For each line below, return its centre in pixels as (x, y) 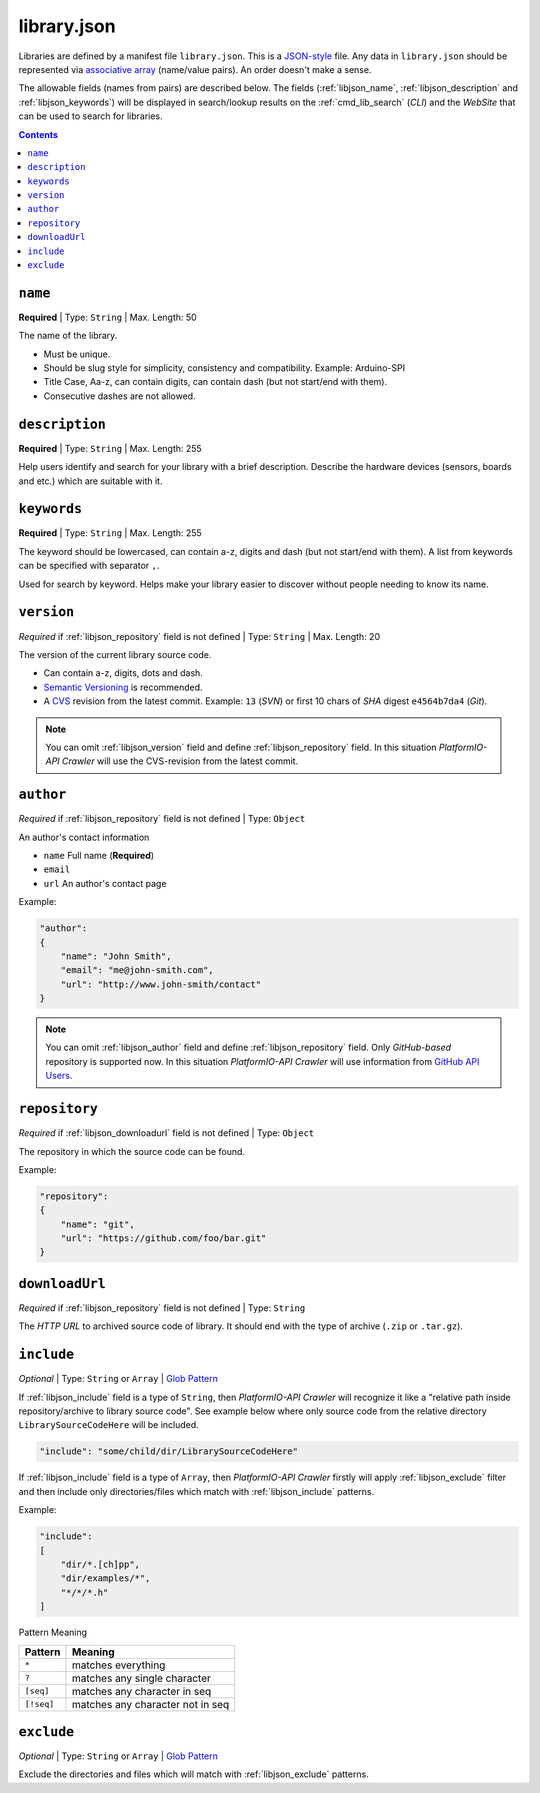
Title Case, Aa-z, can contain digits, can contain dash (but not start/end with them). (215, 382)
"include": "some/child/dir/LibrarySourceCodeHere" (169, 1451)
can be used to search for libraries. (91, 116)
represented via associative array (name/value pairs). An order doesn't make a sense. (195, 69)
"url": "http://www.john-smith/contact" (161, 984)
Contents (38, 134)
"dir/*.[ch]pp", (100, 1564)
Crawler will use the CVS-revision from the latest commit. (180, 761)
